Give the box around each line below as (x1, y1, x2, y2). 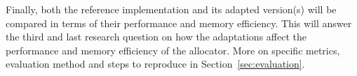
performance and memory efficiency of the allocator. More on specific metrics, (6, 43, 340, 57)
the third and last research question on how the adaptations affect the (6, 29, 307, 44)
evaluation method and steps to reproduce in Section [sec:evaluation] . (6, 56, 305, 71)
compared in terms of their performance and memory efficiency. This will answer (6, 15, 352, 30)
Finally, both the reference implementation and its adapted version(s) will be (6, 2, 337, 16)
